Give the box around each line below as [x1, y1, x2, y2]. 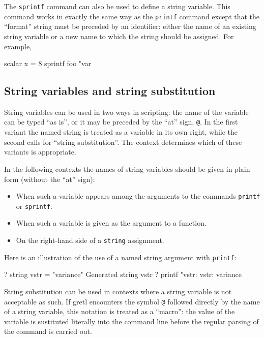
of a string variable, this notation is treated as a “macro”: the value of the [4, 306, 235, 317]
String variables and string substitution [4, 83, 216, 99]
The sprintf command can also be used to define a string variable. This [4, 1, 230, 11]
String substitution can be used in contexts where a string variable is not [4, 286, 232, 296]
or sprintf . [16, 200, 52, 211]
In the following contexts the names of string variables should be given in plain [4, 163, 250, 174]
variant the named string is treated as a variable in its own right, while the [4, 127, 238, 137]
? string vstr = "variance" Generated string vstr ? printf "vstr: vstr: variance [4, 269, 242, 280]
